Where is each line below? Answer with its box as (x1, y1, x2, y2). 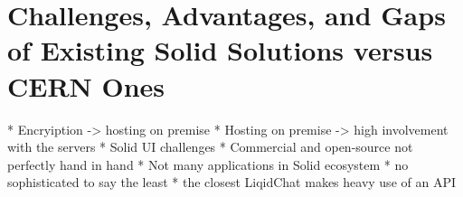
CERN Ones (7, 67, 165, 104)
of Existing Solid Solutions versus (7, 32, 433, 69)
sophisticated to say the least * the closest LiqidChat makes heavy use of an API (7, 173, 456, 192)
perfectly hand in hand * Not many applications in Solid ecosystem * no (7, 155, 409, 174)
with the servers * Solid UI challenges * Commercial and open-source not (7, 137, 413, 156)
